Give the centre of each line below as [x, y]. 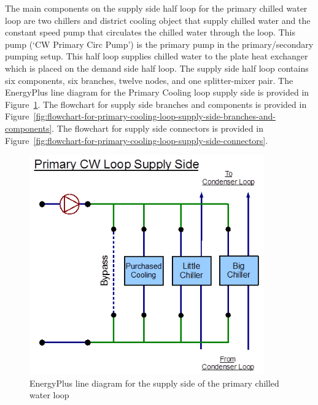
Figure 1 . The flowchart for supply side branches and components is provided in [156, 104]
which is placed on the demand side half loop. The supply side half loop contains [157, 68]
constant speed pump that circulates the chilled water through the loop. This [150, 32]
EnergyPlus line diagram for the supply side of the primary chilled [154, 383]
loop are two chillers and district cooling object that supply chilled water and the [158, 20]
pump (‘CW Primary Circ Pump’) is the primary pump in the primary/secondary [159, 44]
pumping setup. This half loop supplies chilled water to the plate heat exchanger [157, 56]
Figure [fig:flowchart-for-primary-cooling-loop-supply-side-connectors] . [137, 140]
